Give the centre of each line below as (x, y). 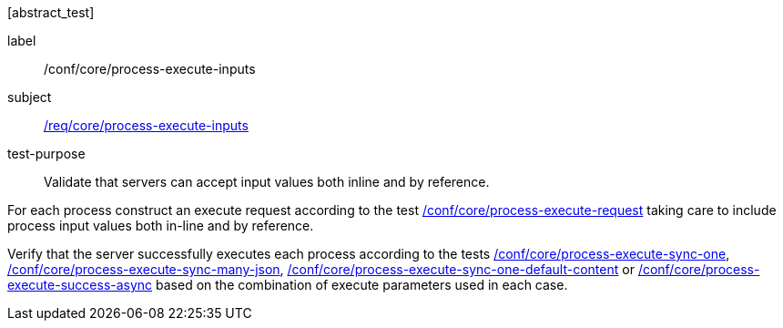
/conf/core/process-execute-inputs (150, 69)
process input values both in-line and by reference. (161, 225)
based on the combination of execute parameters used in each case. (362, 285)
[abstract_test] (51, 12)
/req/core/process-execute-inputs (146, 125)
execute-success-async (80, 285)
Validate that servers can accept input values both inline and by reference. (267, 182)
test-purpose (46, 154)
